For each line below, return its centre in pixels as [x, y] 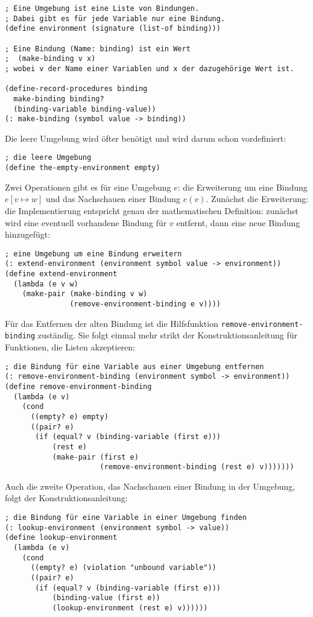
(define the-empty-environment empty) [83, 168]
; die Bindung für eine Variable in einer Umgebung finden [126, 517]
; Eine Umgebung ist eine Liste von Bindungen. [102, 8]
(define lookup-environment [61, 538]
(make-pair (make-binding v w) [85, 294]
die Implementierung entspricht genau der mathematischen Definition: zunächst [152, 210]
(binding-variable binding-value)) [85, 109]
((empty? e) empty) [69, 416]
